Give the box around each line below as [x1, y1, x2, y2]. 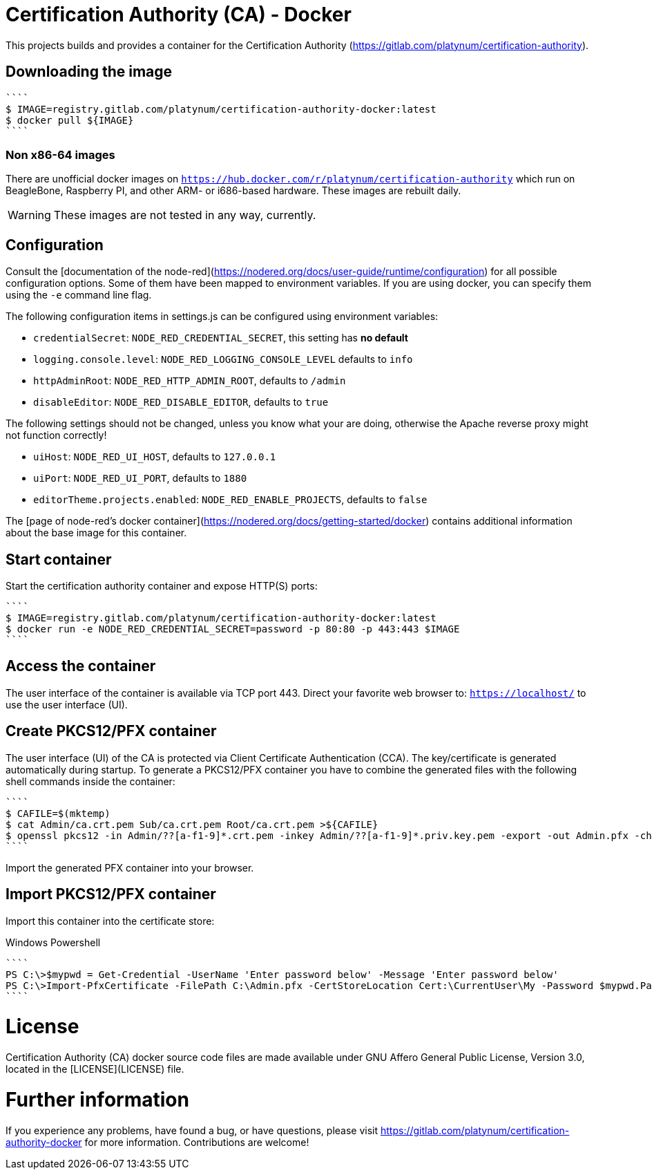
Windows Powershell [6, 936, 101, 948]
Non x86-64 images [6, 147, 115, 162]
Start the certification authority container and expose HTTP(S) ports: [6, 580, 318, 592]
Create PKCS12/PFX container [6, 722, 217, 740]
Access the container [6, 657, 156, 675]
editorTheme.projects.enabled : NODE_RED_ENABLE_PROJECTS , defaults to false [33, 493, 428, 506]
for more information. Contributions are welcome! [84, 1136, 309, 1148]
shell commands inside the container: [6, 775, 175, 787]
